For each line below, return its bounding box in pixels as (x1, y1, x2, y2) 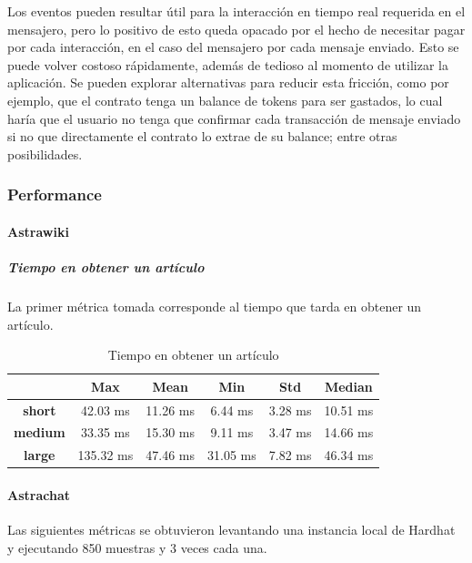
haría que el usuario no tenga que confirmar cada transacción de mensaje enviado (7, 108, 461, 128)
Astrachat (7, 485, 70, 504)
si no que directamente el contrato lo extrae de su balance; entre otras (7, 127, 397, 146)
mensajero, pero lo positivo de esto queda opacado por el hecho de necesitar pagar (7, 19, 466, 38)
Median (324, 376, 373, 395)
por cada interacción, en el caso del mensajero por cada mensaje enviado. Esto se (7, 37, 459, 56)
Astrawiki (7, 221, 69, 241)
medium (14, 423, 65, 442)
